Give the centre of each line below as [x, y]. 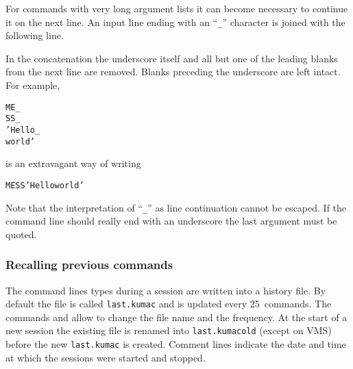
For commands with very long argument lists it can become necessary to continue [177, 8]
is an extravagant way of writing [73, 163]
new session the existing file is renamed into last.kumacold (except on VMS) [169, 330]
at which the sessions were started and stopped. [106, 357]
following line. [35, 35]
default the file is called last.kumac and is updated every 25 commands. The [169, 304]
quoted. [21, 234]
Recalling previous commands [89, 265]
